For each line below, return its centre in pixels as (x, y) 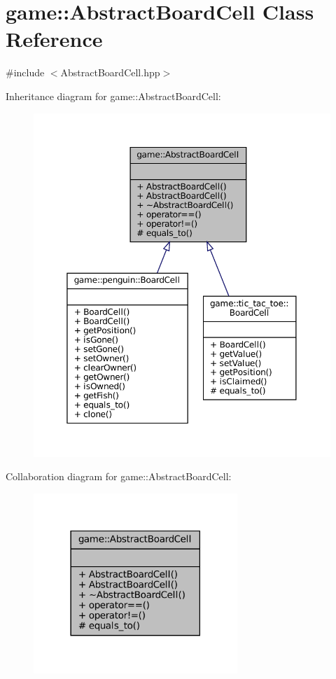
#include (25, 72)
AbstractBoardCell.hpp (110, 72)
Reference (54, 39)
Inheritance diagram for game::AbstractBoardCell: (113, 96)
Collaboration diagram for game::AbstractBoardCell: (119, 476)
